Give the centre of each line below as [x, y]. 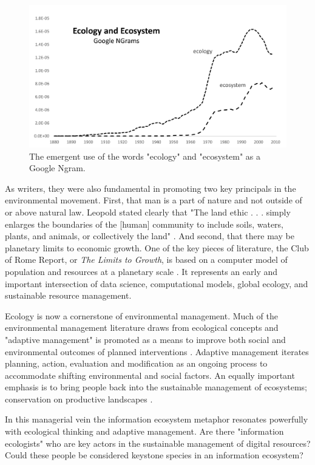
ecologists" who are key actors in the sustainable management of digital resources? [158, 443]
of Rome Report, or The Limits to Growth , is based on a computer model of [146, 260]
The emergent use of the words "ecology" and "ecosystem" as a [145, 156]
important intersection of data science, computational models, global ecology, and [157, 283]
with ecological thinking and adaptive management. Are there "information [144, 431]
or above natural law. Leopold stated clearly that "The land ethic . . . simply [148, 212]
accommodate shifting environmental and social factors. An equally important [150, 375]
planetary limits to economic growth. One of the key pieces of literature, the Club [157, 247]
